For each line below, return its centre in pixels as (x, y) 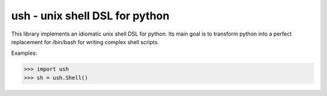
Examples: (24, 53)
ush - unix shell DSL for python (90, 16)
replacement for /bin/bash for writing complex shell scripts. (85, 42)
